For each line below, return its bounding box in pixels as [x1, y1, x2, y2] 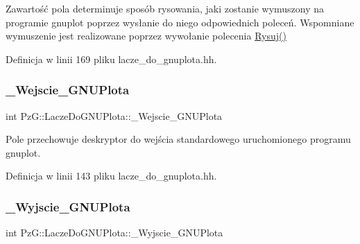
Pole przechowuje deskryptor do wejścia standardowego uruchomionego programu [6, 132, 351, 146]
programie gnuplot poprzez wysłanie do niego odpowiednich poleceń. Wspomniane [6, 15, 354, 29]
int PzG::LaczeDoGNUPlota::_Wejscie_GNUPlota [6, 108, 223, 123]
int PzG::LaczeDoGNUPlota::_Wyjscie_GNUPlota [6, 225, 223, 240]
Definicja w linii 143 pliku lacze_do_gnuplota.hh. [6, 168, 217, 183]
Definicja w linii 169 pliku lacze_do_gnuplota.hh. [6, 51, 217, 66]
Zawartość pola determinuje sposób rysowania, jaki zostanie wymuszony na [6, 1, 325, 15]
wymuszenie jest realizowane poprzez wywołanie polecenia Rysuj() [6, 28, 286, 43]
